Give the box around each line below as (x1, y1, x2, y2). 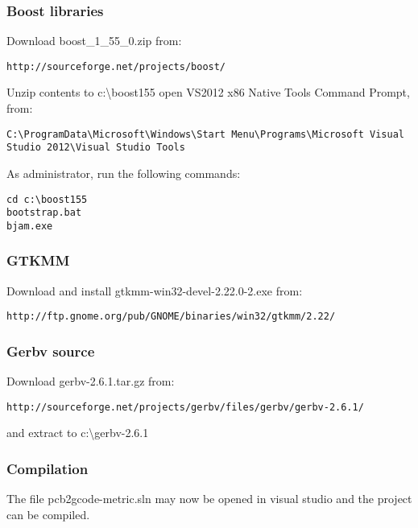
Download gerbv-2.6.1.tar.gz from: (6, 373, 175, 390)
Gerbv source (6, 340, 95, 361)
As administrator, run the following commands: (6, 164, 241, 181)
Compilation (6, 458, 89, 478)
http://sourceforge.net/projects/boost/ (6, 60, 226, 72)
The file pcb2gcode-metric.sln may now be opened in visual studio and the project (6, 490, 412, 507)
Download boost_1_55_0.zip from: (6, 32, 182, 49)
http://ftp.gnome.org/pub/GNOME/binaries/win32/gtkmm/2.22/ (6, 311, 336, 323)
